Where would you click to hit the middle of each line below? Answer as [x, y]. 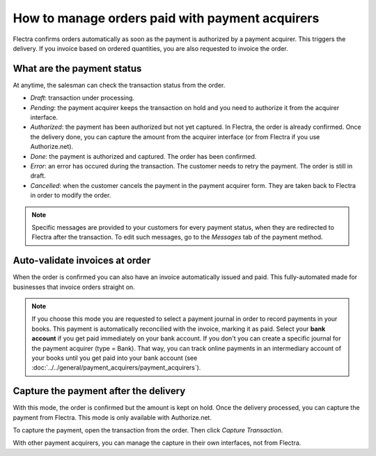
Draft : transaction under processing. [83, 98]
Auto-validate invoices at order [82, 261]
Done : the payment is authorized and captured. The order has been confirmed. [143, 156]
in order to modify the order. [71, 196]
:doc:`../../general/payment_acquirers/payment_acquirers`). [116, 368]
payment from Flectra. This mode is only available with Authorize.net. [112, 417]
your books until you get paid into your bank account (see [115, 358]
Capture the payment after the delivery [99, 391]
